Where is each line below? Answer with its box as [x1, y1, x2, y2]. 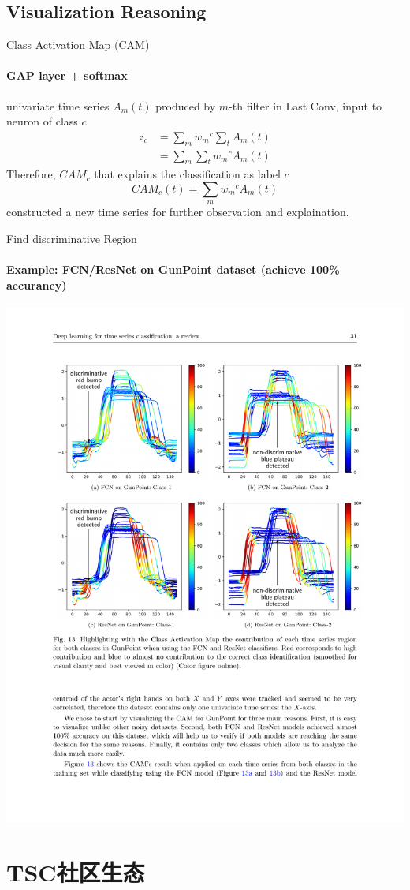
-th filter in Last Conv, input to [229, 97, 382, 114]
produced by [155, 97, 216, 114]
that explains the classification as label [94, 166, 281, 182]
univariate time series [6, 97, 110, 114]
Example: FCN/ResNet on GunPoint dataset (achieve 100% [6, 261, 340, 278]
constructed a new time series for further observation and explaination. [6, 204, 349, 220]
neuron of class [6, 113, 78, 129]
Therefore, [6, 166, 56, 182]
